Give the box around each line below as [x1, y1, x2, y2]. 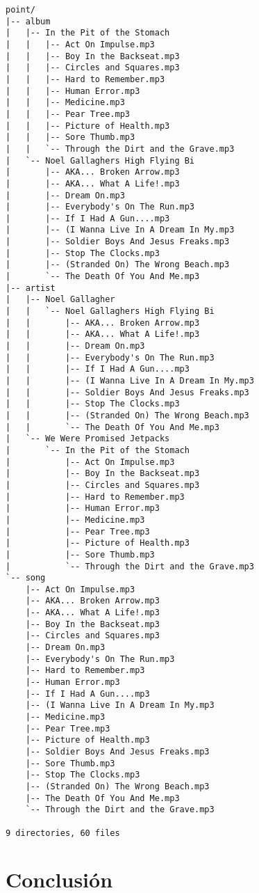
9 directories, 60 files [6, 828, 120, 838]
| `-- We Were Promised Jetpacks [6, 434, 170, 444]
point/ [6, 5, 35, 15]
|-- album [6, 16, 51, 26]
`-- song [6, 573, 46, 583]
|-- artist [6, 283, 56, 293]
